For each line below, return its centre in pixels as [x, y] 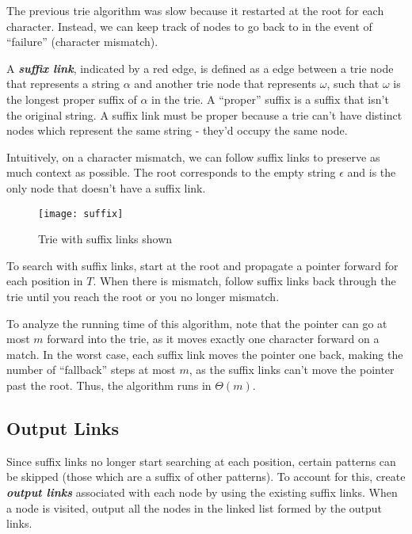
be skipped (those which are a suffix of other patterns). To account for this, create [206, 477]
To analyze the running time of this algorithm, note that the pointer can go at [197, 323]
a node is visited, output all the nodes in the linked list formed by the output [195, 507]
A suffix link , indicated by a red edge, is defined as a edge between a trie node [200, 68]
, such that [353, 84]
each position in [45, 281]
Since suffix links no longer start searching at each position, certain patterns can [201, 461]
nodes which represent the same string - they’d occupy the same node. [177, 130]
